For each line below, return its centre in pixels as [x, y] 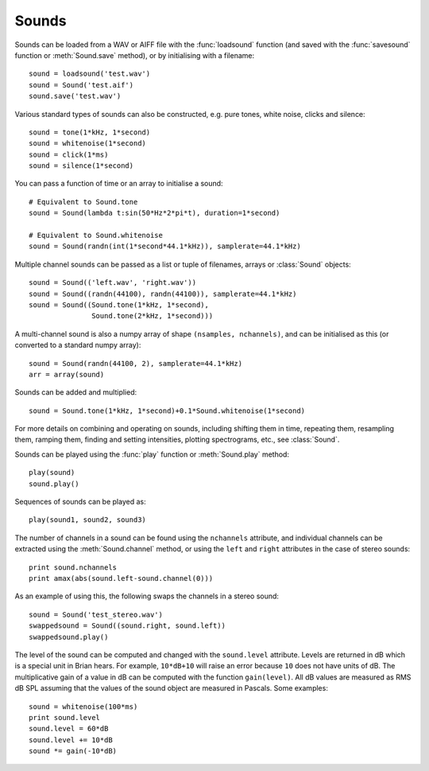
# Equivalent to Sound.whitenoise [96, 236]
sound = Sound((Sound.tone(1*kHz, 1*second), [119, 305]
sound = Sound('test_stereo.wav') [96, 614]
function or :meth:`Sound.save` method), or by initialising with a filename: [135, 55]
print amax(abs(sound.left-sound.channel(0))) [121, 578]
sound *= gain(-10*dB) [73, 751]
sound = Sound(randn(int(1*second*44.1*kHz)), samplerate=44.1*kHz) [165, 246]
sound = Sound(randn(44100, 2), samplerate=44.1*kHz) [135, 363]
